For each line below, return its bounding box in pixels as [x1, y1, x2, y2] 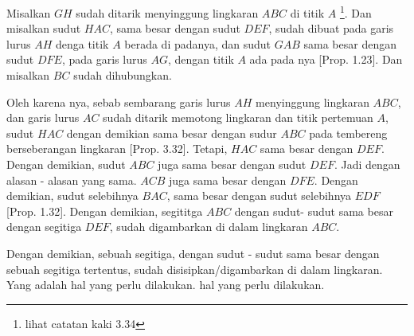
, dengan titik [167, 51, 234, 68]
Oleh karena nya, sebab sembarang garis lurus [6, 93, 231, 110]
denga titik [55, 35, 109, 52]
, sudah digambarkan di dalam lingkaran [109, 218, 308, 235]
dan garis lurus [6, 109, 80, 126]
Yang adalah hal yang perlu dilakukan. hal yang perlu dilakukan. [6, 276, 325, 293]
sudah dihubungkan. [73, 67, 172, 84]
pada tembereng [309, 124, 388, 141]
